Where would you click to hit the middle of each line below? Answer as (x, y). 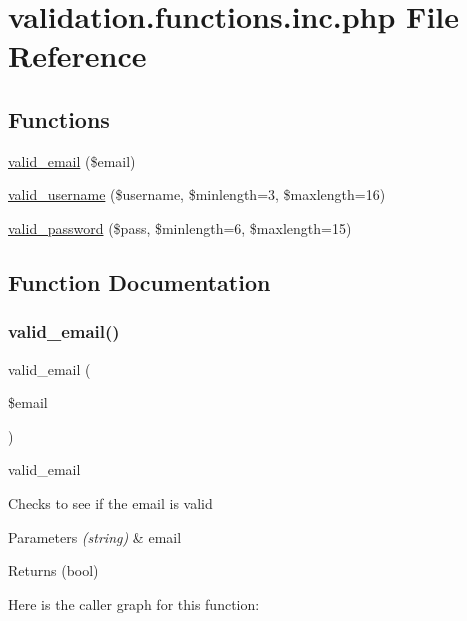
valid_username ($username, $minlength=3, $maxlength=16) (197, 194)
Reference (77, 55)
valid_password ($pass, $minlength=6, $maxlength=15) (180, 227)
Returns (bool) (53, 570)
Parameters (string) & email (95, 536)
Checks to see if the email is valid (110, 502)
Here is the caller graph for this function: (134, 603)
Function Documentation (139, 281)
